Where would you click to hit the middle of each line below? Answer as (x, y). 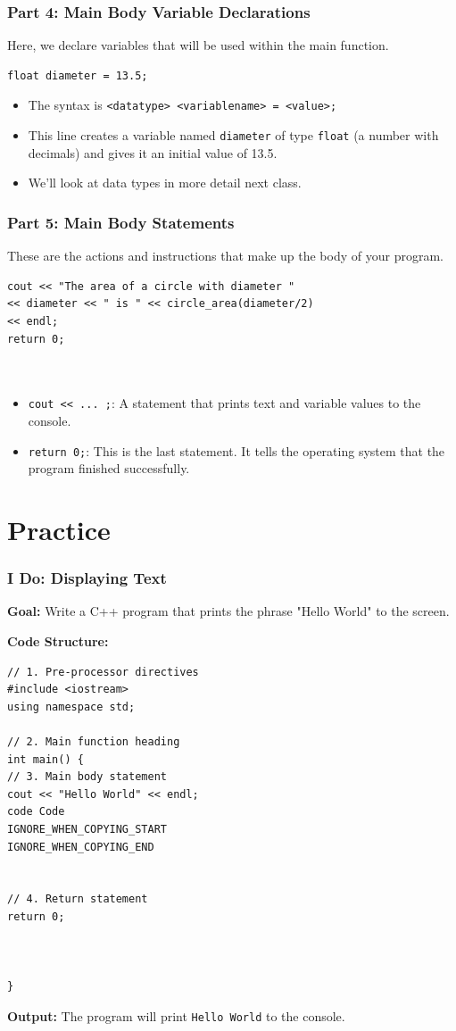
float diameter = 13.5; (78, 75)
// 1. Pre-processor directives (103, 672)
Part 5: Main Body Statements (121, 222)
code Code (36, 812)
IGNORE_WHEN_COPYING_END (81, 847)
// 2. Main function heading (94, 741)
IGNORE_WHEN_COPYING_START (87, 829)
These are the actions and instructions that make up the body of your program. (225, 256)
